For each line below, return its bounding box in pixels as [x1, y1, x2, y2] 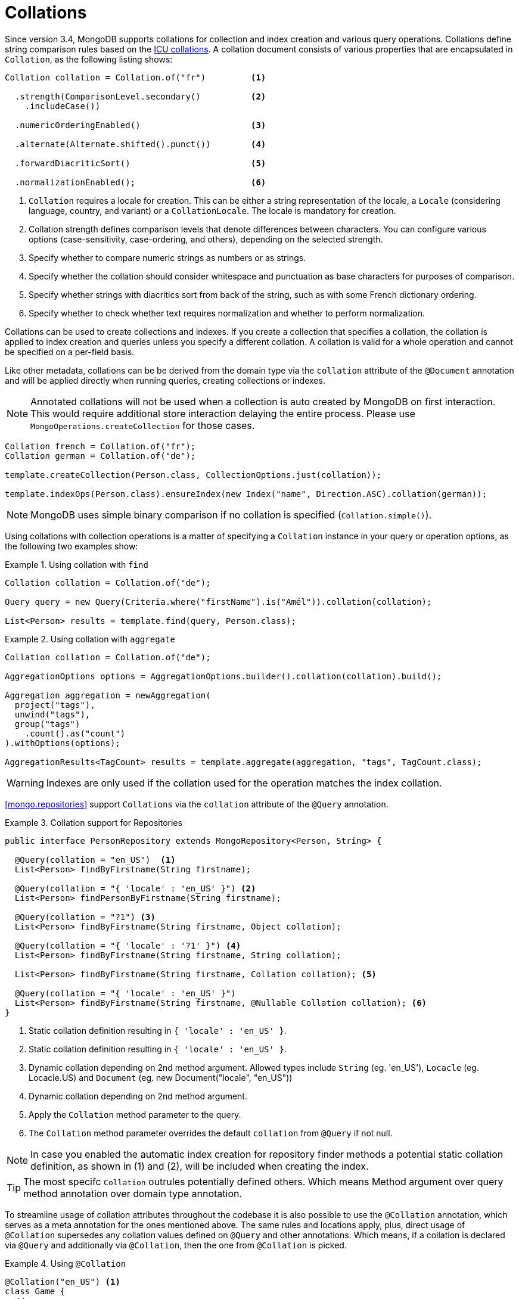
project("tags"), [14, 700, 95, 710]
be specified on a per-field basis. [5, 346, 135, 357]
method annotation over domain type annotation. [23, 1187, 243, 1199]
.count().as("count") [24, 728, 126, 738]
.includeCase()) [24, 101, 101, 111]
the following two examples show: [5, 540, 138, 551]
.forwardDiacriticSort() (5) [14, 158, 266, 168]
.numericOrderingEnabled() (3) [14, 120, 266, 130]
